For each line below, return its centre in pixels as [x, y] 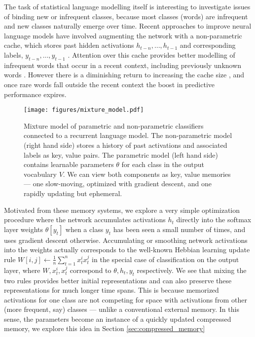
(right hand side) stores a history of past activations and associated [126, 145]
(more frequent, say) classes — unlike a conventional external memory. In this [122, 309]
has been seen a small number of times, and [179, 229]
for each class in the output [163, 164]
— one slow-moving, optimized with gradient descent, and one [118, 184]
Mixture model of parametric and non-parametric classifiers [114, 125]
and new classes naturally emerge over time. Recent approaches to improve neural [128, 26]
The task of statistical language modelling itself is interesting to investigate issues [127, 6]
